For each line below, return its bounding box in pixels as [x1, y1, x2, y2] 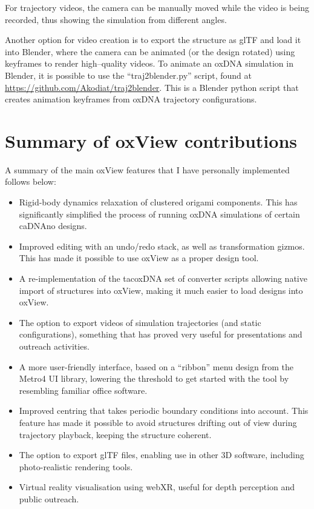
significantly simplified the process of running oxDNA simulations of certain [19, 207, 300, 220]
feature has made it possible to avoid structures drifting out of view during [19, 416, 297, 428]
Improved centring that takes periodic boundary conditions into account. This [19, 404, 309, 417]
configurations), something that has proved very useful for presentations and [19, 328, 303, 341]
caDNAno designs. [19, 219, 87, 232]
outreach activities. [19, 340, 90, 352]
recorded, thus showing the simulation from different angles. [5, 13, 227, 25]
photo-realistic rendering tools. [19, 460, 133, 473]
